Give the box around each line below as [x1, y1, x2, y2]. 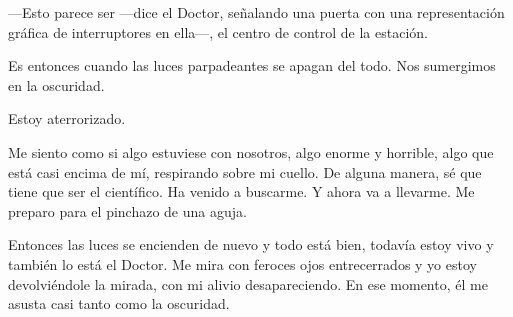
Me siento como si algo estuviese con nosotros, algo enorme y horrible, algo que [8, 141, 494, 162]
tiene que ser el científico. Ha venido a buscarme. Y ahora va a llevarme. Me [8, 181, 475, 202]
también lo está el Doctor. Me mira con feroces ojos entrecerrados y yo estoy [8, 253, 477, 274]
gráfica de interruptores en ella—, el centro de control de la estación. [8, 21, 428, 42]
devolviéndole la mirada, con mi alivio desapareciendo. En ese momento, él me [8, 273, 488, 294]
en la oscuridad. [8, 74, 105, 95]
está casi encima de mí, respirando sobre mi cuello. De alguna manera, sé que [8, 161, 482, 182]
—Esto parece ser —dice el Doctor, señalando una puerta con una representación [8, 2, 505, 22]
